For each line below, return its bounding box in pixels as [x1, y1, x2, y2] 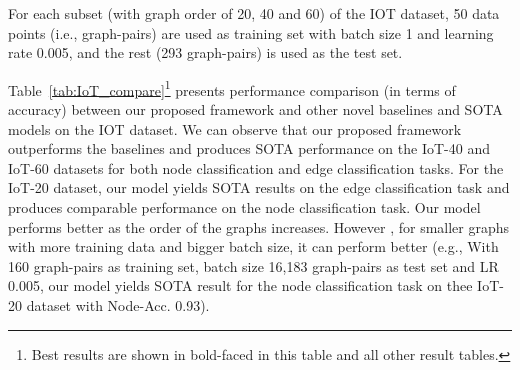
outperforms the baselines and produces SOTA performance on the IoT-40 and [8, 138, 490, 159]
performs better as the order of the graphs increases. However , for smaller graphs [8, 216, 510, 237]
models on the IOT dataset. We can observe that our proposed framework [8, 118, 462, 139]
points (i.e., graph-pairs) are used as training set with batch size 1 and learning [8, 22, 494, 43]
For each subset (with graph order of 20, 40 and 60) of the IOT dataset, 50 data [8, 3, 500, 23]
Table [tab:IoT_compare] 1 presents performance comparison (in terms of [8, 76, 456, 100]
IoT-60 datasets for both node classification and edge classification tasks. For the [8, 157, 504, 178]
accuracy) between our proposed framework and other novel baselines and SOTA [8, 99, 503, 120]
